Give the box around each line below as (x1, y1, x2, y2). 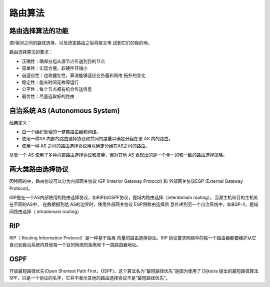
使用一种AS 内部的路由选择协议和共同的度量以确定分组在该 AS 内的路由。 (21, 136, 173, 142)
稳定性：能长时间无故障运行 (21, 79, 79, 85)
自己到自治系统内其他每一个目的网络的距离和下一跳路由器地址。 (9, 242, 141, 248)
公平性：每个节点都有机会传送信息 (21, 86, 92, 92)
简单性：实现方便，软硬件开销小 (21, 65, 87, 71)
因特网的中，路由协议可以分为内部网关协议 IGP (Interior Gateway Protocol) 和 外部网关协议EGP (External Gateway (9, 178, 243, 184)
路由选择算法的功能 (9, 27, 68, 35)
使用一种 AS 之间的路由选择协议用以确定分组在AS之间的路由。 (21, 143, 150, 149)
